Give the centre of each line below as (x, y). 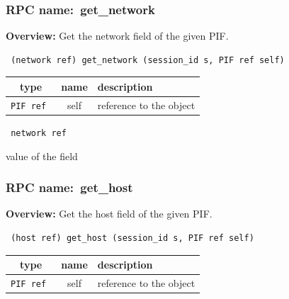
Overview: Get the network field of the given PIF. (117, 36)
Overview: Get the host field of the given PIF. (109, 214)
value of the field (42, 156)
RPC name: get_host (69, 187)
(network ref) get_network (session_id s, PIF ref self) (148, 60)
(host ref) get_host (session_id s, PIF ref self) (132, 238)
